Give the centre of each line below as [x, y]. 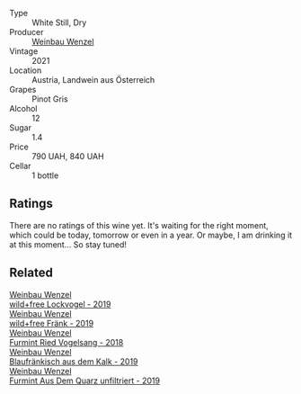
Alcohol [23, 108]
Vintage [24, 51]
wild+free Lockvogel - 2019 [60, 304]
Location [26, 70]
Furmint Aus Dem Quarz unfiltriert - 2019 [84, 381]
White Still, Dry [59, 22]
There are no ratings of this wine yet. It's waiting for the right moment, [139, 225]
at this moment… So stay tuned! [68, 244]
